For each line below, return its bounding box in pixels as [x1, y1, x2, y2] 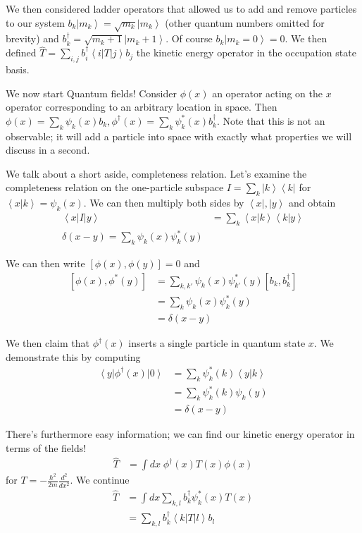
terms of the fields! [6, 440, 87, 455]
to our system [6, 15, 65, 30]
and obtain [289, 195, 336, 210]
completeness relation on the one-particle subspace [6, 180, 224, 195]
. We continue [70, 472, 130, 487]
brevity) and [6, 31, 59, 46]
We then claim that [6, 336, 89, 350]
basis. [6, 61, 30, 76]
